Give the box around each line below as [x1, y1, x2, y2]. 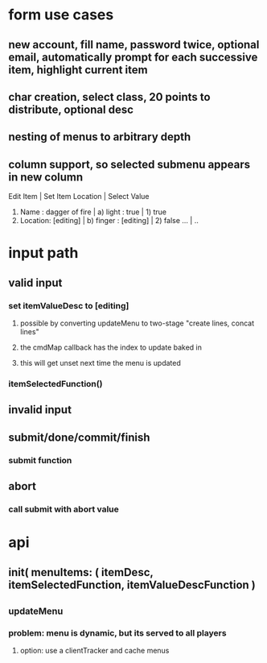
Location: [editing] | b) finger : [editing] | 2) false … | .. [19, 216, 199, 226]
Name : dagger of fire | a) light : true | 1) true [19, 207, 167, 217]
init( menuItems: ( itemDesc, [8, 566, 154, 579]
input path [8, 244, 79, 263]
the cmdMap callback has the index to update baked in [19, 342, 203, 352]
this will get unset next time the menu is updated [19, 358, 181, 368]
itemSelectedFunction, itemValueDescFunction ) [8, 578, 256, 591]
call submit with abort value [8, 503, 119, 515]
